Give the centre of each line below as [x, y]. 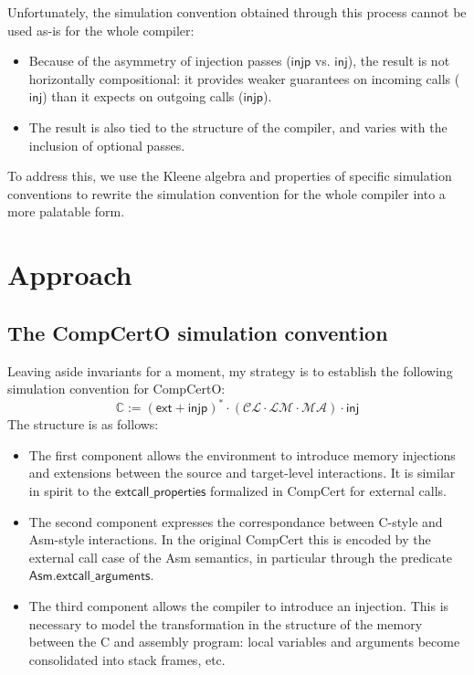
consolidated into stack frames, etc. [127, 659]
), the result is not [399, 61]
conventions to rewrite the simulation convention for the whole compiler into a [226, 193]
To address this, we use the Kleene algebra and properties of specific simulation [230, 176]
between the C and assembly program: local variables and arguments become [244, 642]
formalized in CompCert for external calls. [328, 490]
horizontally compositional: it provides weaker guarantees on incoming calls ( [244, 78]
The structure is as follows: [83, 424]
